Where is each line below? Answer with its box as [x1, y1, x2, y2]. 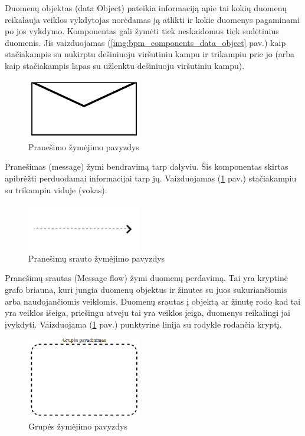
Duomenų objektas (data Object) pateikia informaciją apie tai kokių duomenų [5, 2, 287, 14]
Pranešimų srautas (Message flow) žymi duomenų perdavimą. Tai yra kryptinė [5, 272, 288, 284]
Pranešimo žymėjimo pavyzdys [28, 140, 139, 153]
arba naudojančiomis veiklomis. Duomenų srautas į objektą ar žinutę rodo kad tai [5, 295, 301, 307]
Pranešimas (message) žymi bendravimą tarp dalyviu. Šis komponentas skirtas [5, 160, 288, 173]
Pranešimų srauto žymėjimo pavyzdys [28, 252, 165, 264]
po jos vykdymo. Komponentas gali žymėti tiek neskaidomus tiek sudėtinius [5, 25, 279, 37]
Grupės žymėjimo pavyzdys [28, 420, 127, 432]
